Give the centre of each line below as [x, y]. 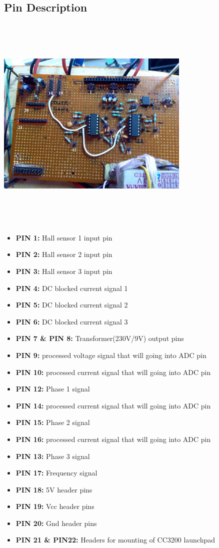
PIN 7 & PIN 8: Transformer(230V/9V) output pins [100, 338]
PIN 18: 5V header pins [54, 489]
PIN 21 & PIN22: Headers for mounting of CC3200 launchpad [115, 540]
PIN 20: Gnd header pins [56, 523]
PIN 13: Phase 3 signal [53, 456]
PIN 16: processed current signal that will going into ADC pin [113, 439]
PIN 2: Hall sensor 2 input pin [64, 254]
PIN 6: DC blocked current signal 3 [72, 321]
